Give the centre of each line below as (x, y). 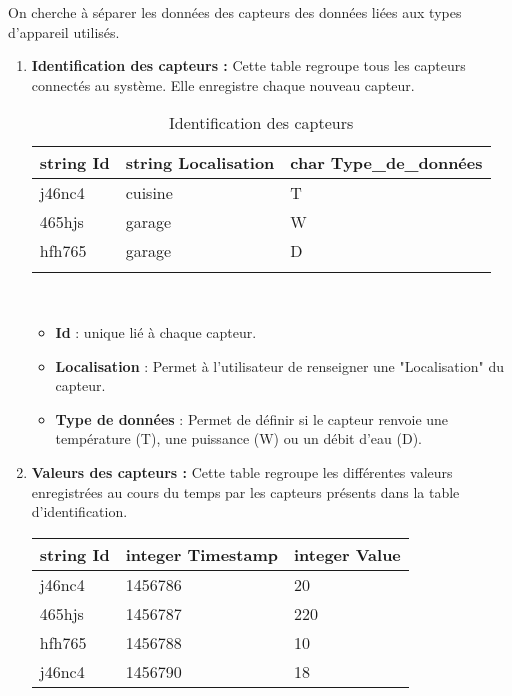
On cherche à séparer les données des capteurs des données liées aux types (235, 12)
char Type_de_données (386, 163)
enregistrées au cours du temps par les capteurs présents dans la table (245, 491)
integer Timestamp (201, 554)
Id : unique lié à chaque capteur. (156, 331)
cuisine (149, 193)
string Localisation (200, 163)
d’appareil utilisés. (64, 31)
